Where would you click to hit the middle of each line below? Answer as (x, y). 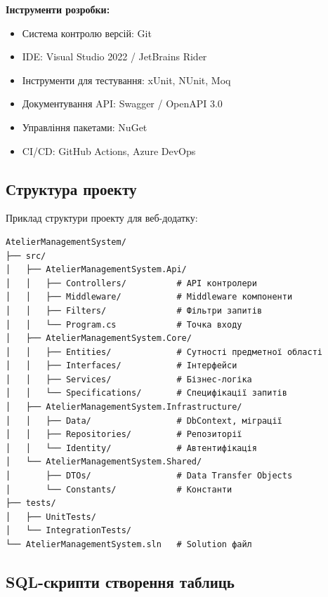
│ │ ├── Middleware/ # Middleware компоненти (149, 297)
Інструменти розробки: (58, 9)
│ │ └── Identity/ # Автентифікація (131, 448)
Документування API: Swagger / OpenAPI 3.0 (122, 103)
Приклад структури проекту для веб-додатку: (102, 218)
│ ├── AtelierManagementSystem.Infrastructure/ (124, 407)
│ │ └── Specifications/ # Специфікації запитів (146, 393)
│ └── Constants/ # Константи (119, 489)
